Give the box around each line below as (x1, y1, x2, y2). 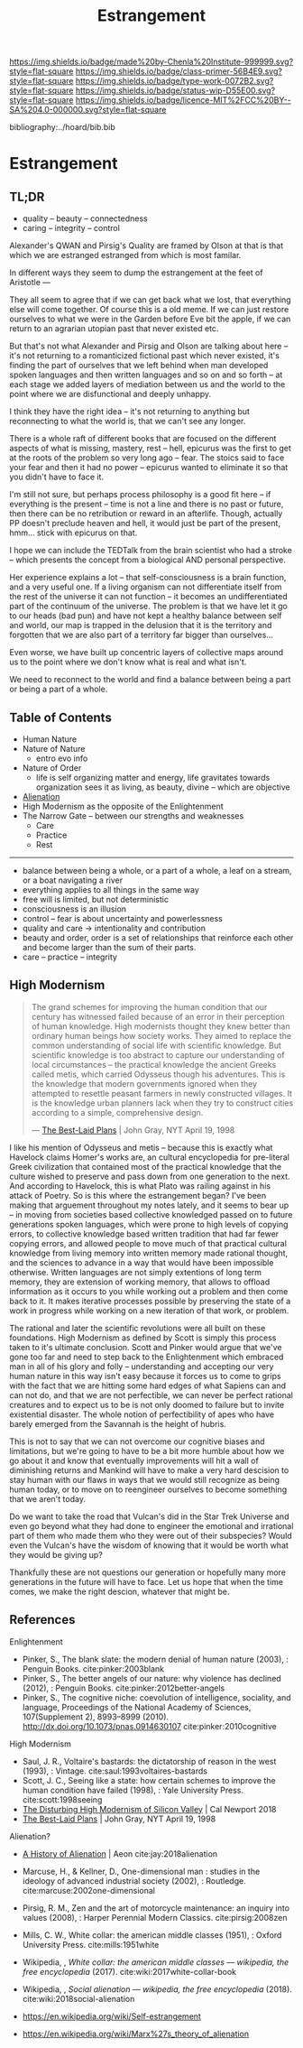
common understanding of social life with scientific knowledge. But (31, 1040, 282, 1051)
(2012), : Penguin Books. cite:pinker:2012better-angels (22, 1682, 225, 1693)
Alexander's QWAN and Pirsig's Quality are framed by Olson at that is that (9, 240, 284, 251)
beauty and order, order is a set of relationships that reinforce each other (22, 932, 294, 943)
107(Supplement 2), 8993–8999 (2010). (22, 1711, 170, 1722)
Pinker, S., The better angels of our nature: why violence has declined (22, 1673, 281, 1683)
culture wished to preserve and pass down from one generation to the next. (9, 1171, 290, 1182)
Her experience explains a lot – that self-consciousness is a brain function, (9, 572, 287, 583)
